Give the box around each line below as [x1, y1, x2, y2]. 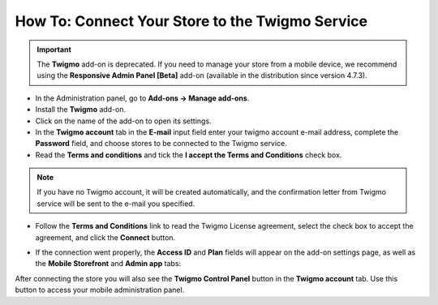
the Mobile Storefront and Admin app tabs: [35, 259, 182, 268]
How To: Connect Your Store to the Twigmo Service [15, 12, 368, 30]
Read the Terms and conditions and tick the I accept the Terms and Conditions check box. [35, 150, 342, 160]
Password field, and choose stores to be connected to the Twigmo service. [35, 139, 287, 148]
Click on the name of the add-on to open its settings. [35, 116, 212, 126]
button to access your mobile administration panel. [15, 285, 185, 295]
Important [36, 45, 72, 54]
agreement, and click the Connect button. [35, 232, 176, 243]
